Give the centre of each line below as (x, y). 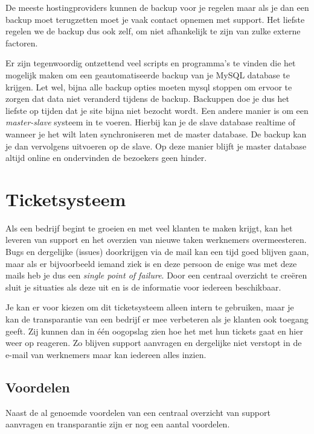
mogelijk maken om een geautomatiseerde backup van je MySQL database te (148, 74)
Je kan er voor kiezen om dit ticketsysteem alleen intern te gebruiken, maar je (150, 307)
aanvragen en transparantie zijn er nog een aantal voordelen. (118, 424)
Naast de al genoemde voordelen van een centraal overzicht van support (138, 412)
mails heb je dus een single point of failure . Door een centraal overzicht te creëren (156, 275)
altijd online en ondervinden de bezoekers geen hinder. (106, 158)
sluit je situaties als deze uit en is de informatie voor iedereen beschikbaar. (143, 287)
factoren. (22, 42)
